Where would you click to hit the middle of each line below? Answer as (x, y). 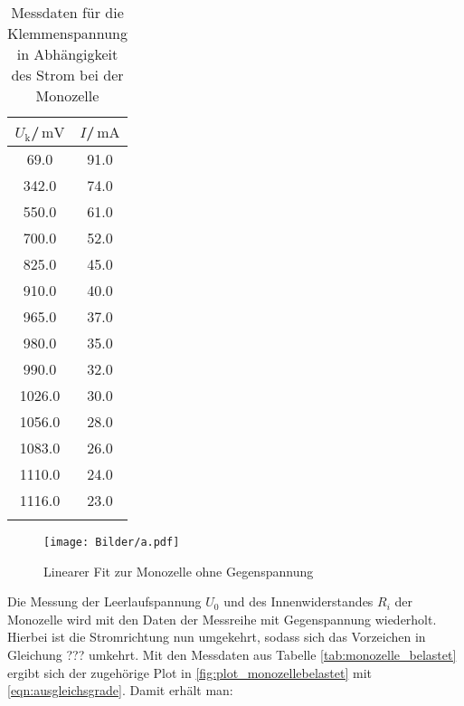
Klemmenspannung (67, 33)
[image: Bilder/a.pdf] (112, 542)
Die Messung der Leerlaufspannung (104, 601)
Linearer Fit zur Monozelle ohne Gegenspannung (179, 571)
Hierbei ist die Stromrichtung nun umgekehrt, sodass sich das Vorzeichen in (217, 637)
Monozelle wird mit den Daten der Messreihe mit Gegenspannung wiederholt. (222, 619)
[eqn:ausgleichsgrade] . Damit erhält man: (120, 690)
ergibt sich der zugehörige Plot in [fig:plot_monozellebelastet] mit (189, 672)
